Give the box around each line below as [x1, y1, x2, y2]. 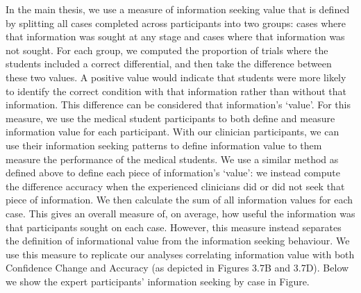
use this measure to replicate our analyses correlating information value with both [6, 246, 355, 261]
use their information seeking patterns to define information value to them [6, 137, 322, 152]
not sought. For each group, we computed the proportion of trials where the [6, 42, 328, 57]
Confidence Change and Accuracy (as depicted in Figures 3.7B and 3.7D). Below [6, 260, 349, 275]
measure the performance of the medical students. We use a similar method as [6, 151, 339, 166]
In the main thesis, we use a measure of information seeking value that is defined [6, 2, 350, 16]
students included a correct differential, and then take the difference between [6, 56, 332, 71]
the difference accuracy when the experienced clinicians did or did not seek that [6, 178, 345, 193]
